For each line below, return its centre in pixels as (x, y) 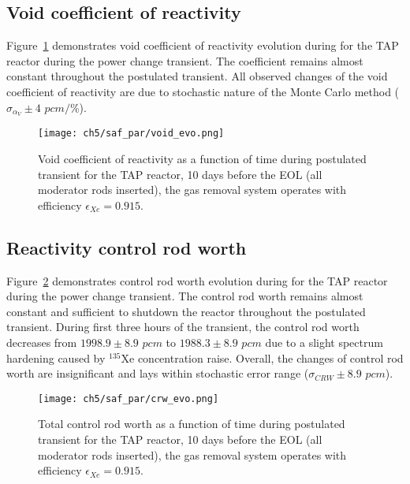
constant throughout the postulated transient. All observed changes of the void (197, 76)
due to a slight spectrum (324, 343)
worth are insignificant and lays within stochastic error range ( (158, 373)
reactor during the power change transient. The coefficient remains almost (185, 60)
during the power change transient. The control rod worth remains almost (185, 296)
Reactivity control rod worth (127, 247)
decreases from (42, 343)
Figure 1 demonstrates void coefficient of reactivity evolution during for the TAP (203, 45)
